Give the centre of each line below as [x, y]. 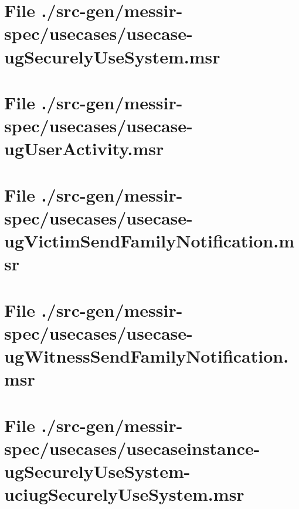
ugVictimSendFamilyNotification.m [149, 241]
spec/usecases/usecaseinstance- [132, 448]
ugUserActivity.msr [84, 148]
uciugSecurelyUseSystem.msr [124, 494]
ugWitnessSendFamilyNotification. [147, 356]
